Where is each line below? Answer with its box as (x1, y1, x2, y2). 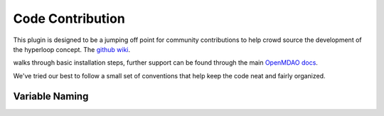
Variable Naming (13, 90, 89, 102)
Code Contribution (13, 11, 126, 26)
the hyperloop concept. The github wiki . (13, 45, 131, 53)
